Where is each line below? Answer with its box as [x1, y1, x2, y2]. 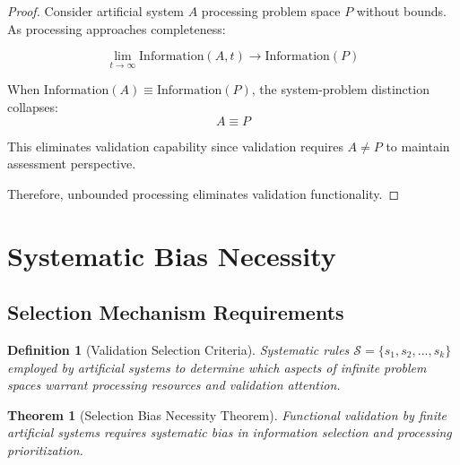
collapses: [7, 98, 58, 116]
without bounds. [356, 2, 447, 20]
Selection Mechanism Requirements [7, 298, 344, 326]
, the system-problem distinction [251, 80, 430, 99]
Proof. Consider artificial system [7, 2, 185, 20]
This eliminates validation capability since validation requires [7, 136, 343, 155]
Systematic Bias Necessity [7, 237, 336, 273]
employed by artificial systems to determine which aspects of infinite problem [7, 357, 427, 376]
